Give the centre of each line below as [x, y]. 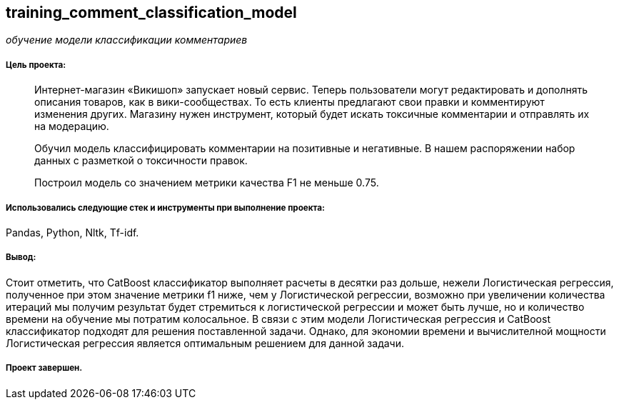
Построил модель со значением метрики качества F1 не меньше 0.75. [207, 183]
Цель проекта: [36, 65]
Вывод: [21, 257]
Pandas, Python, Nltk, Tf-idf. [72, 232]
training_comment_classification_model [151, 12]
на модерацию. [72, 126]
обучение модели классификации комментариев [127, 40]
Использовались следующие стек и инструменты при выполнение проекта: [165, 207]
